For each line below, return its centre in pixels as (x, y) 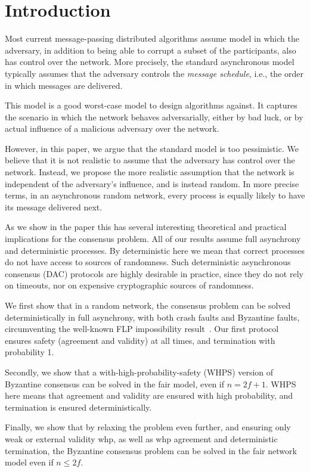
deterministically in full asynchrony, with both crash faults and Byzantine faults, (152, 317)
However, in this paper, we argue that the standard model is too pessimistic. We (152, 148)
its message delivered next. (54, 206)
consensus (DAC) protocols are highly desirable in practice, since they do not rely (154, 273)
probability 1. (30, 352)
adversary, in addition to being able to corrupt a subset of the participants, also (151, 50)
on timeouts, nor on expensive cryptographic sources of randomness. (129, 285)
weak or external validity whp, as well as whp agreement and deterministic (141, 438)
